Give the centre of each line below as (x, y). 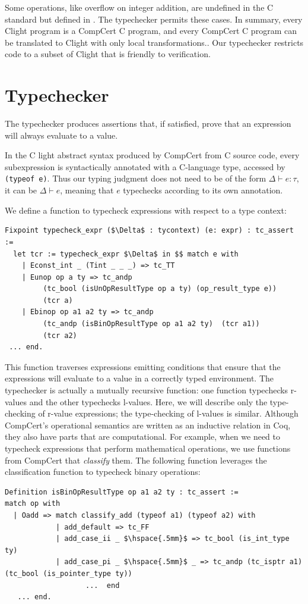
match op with (33, 504)
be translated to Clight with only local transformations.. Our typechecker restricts (154, 42)
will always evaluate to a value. (61, 135)
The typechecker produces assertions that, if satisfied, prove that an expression (148, 123)
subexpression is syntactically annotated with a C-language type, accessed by (145, 166)
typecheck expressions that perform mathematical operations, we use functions (148, 448)
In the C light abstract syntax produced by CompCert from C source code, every (152, 155)
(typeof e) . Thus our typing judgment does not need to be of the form (136, 178)
